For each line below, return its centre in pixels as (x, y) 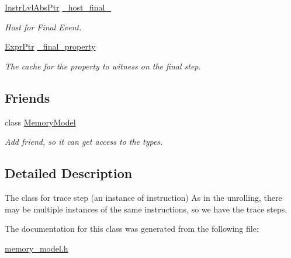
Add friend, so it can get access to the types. (84, 142)
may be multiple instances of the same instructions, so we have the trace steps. (146, 209)
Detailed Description (69, 173)
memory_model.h (37, 248)
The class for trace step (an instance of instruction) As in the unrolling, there (143, 197)
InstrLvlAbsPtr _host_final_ (58, 7)
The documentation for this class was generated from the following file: (132, 229)
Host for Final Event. (43, 27)
